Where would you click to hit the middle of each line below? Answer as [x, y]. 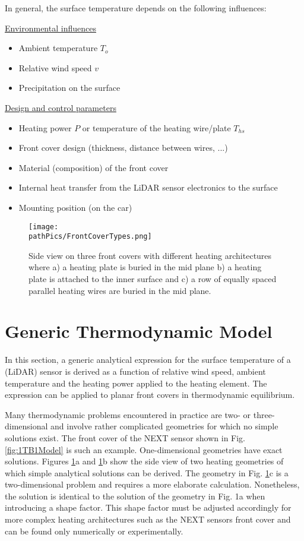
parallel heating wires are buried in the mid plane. [120, 290]
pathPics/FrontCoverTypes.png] [90, 237]
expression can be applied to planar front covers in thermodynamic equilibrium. [150, 395]
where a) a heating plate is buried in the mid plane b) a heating [145, 267]
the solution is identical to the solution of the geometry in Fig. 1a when [135, 496]
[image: [44, 227]
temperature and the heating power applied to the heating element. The [136, 383]
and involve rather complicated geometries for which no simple [164, 426]
